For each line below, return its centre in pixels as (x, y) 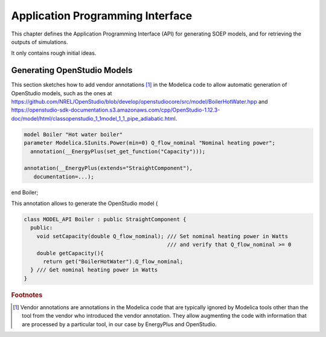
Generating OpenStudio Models (72, 70)
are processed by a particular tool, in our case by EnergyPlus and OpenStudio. (120, 324)
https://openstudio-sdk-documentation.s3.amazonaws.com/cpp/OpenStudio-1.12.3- (116, 110)
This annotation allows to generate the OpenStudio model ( (85, 203)
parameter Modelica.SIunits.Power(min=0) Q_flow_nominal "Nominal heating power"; (150, 143)
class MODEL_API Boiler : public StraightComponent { (105, 219)
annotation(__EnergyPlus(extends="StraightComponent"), (108, 168)
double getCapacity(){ (70, 253)
